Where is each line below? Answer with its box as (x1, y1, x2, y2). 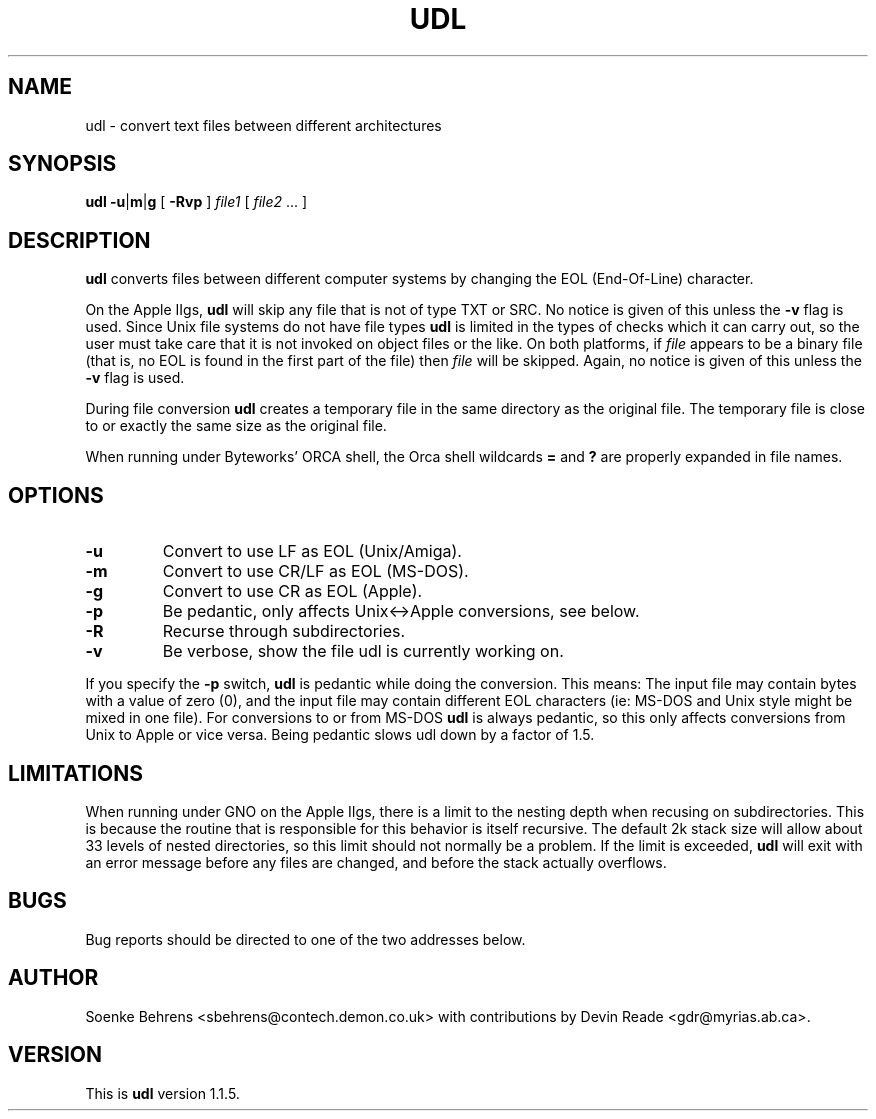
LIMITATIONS (8, 760, 144, 786)
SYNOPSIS (8, 151, 117, 177)
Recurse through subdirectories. (162, 621, 406, 642)
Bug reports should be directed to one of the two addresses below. (85, 930, 526, 948)
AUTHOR (8, 965, 99, 991)
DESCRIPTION (8, 227, 151, 253)
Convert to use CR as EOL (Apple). (162, 581, 423, 602)
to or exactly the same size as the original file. (85, 417, 387, 435)
